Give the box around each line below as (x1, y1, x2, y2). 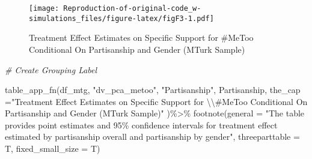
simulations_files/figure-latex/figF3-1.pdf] (29, 14, 214, 23)
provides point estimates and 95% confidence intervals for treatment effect (5, 118, 278, 131)
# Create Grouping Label (5, 63, 97, 76)
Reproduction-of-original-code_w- (63, 4, 201, 13)
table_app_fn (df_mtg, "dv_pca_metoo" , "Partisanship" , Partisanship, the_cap (5, 83, 301, 96)
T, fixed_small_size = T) (5, 142, 100, 155)
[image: (29, 4, 60, 13)
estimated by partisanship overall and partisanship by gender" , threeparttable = (5, 130, 300, 143)
